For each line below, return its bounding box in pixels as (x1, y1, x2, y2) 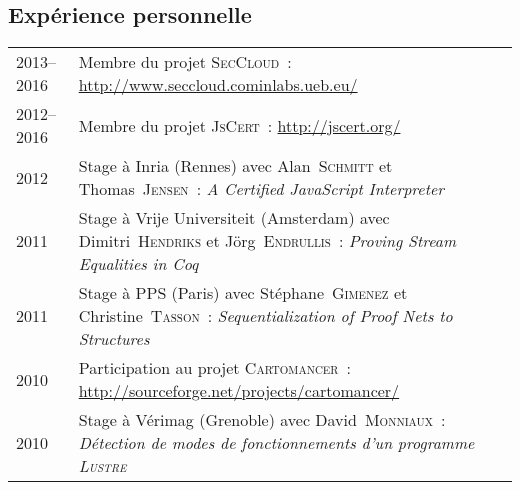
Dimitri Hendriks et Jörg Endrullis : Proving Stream (78, 229, 457, 253)
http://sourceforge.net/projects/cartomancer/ (78, 379, 400, 403)
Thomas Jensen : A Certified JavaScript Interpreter (78, 177, 445, 201)
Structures (78, 327, 150, 351)
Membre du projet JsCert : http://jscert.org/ (78, 113, 401, 137)
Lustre (78, 454, 127, 478)
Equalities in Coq (78, 252, 199, 276)
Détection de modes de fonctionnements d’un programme (78, 431, 475, 455)
